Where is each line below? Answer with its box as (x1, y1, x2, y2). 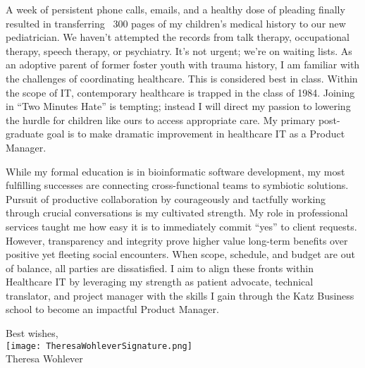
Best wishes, (6, 326, 58, 341)
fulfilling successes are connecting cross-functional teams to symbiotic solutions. (6, 178, 349, 192)
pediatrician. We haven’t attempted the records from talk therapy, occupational (6, 30, 349, 44)
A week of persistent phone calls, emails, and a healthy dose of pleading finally (6, 2, 345, 16)
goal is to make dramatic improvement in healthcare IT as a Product (47, 126, 345, 141)
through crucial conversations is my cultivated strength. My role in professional (6, 205, 348, 220)
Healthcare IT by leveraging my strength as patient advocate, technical (6, 274, 314, 289)
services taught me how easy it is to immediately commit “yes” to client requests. (6, 219, 357, 233)
